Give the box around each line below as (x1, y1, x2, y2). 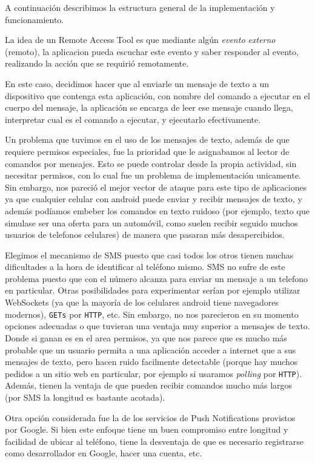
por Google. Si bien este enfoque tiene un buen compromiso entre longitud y (5, 423, 288, 436)
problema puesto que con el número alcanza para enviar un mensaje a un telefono (5, 272, 308, 284)
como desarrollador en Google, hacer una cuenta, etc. (5, 447, 202, 459)
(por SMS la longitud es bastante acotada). (5, 390, 165, 403)
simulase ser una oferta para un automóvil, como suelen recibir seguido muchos (5, 216, 298, 229)
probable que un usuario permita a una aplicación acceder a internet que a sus (5, 343, 296, 356)
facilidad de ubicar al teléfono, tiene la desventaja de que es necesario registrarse (5, 435, 303, 447)
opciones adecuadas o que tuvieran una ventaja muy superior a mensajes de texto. (5, 320, 310, 332)
